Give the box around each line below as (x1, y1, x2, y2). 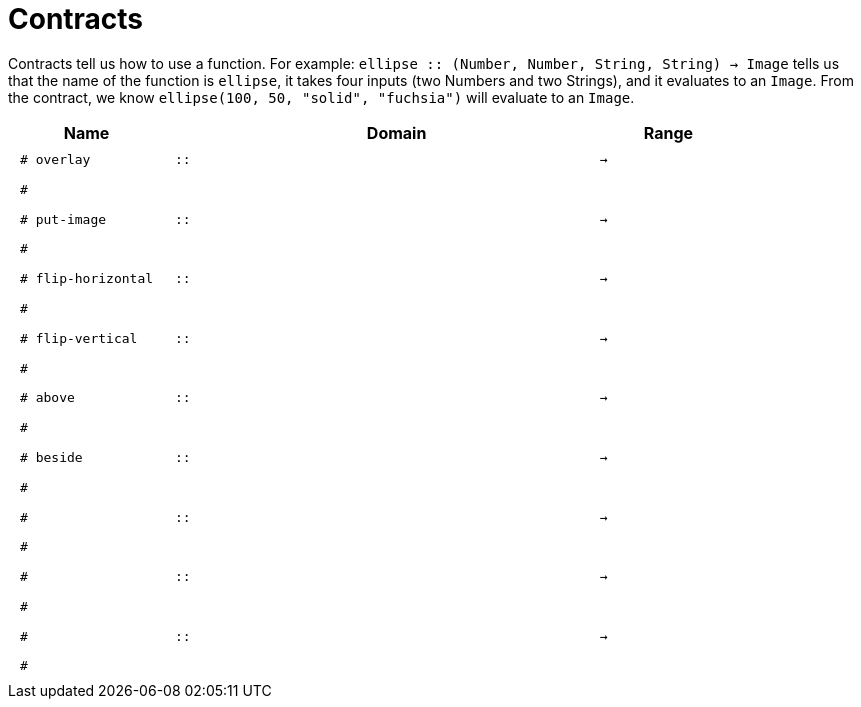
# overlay (20, 152, 91, 168)
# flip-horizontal (20, 271, 154, 287)
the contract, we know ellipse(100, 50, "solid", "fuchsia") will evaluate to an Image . (8, 88, 635, 106)
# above (20, 390, 75, 406)
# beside (20, 449, 83, 465)
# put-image (20, 211, 107, 227)
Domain (366, 122, 427, 143)
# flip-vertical (20, 330, 138, 346)
